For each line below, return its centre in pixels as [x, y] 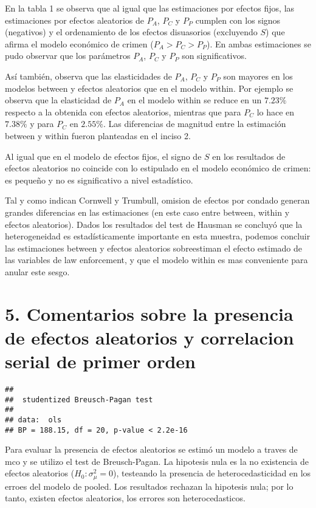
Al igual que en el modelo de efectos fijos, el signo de [103, 156]
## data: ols [33, 420]
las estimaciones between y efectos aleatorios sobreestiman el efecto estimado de [154, 248]
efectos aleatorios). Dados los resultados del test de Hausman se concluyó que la [154, 224]
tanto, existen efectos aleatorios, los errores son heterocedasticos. [125, 498]
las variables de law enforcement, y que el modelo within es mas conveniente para [156, 260]
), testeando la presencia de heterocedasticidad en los [212, 473]
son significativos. [214, 56]
